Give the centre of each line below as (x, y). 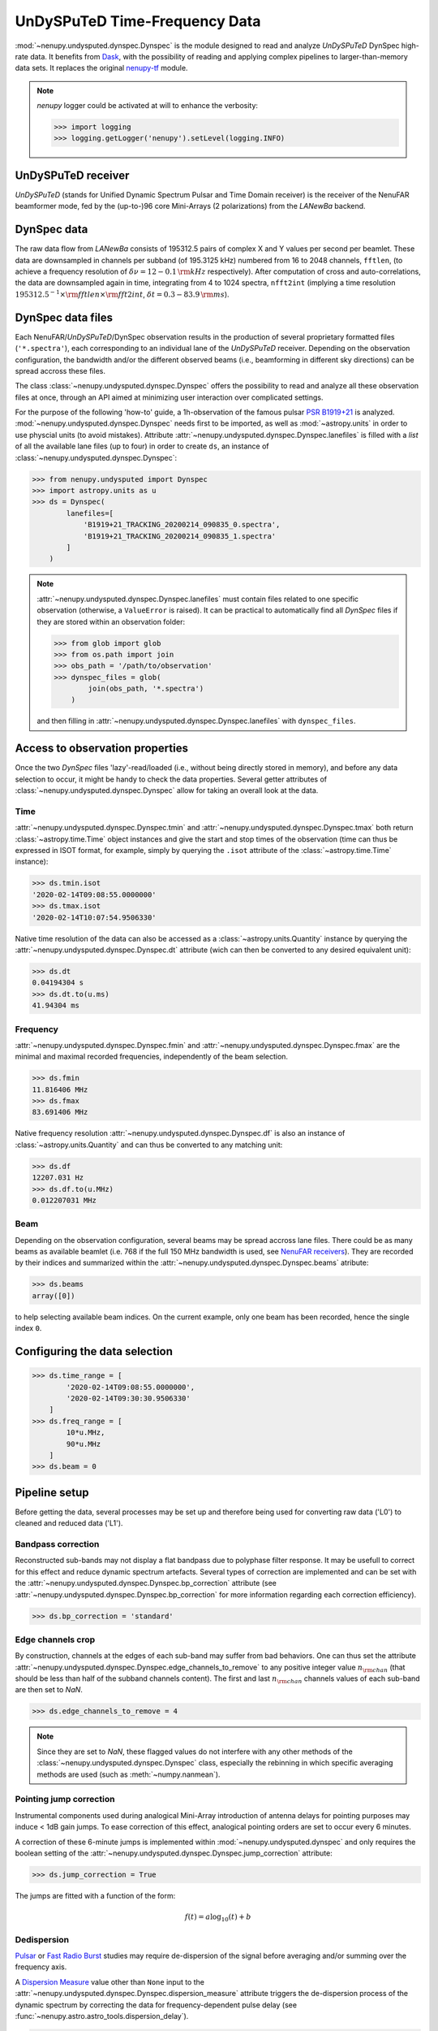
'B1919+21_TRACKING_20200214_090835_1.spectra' (180, 536)
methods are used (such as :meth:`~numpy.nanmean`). (129, 1774)
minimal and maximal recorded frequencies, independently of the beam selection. (151, 1057)
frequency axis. (41, 1967)
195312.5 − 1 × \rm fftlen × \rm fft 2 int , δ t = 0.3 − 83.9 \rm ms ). (122, 294)
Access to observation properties (101, 749)
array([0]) (54, 1295)
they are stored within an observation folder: (111, 621)
